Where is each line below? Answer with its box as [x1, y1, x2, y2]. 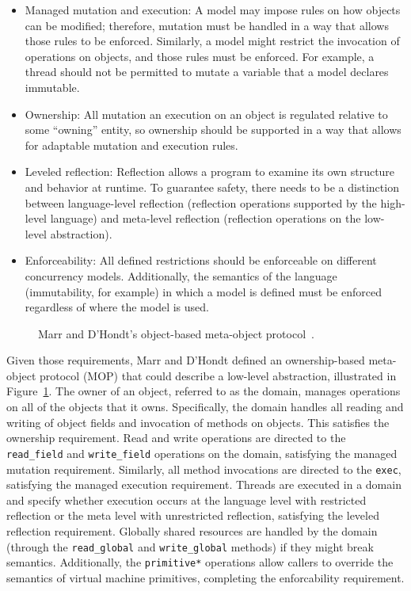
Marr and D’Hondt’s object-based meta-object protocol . [38, 325, 314, 341]
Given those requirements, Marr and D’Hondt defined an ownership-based [6, 352, 365, 368]
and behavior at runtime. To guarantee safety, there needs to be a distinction [25, 178, 399, 195]
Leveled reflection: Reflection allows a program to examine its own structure [25, 163, 395, 180]
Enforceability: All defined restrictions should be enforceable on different [25, 252, 377, 269]
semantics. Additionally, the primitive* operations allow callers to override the [6, 554, 394, 570]
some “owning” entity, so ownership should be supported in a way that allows [25, 121, 401, 138]
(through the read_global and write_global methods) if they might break [6, 538, 374, 555]
